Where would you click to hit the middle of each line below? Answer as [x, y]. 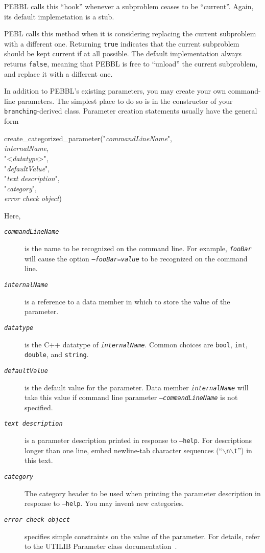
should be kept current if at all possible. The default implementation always [123, 53]
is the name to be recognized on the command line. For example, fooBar [138, 248]
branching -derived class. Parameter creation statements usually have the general [131, 111]
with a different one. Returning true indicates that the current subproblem [122, 43]
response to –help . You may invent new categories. [104, 503]
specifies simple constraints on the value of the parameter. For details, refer [142, 536]
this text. [39, 460]
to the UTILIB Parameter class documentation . [101, 546]
